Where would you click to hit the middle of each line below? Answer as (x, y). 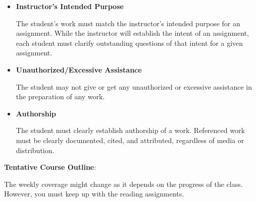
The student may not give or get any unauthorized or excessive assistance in (134, 86)
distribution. (35, 150)
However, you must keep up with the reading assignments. (94, 194)
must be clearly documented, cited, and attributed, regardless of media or (130, 140)
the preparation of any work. (60, 96)
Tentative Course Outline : (50, 167)
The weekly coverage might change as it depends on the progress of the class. (123, 184)
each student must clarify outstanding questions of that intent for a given (130, 43)
